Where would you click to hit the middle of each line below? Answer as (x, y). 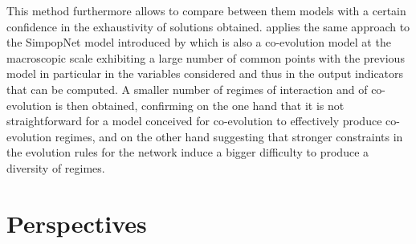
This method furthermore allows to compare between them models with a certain (206, 10)
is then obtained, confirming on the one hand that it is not (200, 105)
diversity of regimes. (56, 167)
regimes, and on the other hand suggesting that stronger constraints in (229, 136)
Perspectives (77, 223)
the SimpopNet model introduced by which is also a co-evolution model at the (199, 42)
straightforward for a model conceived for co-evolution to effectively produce (194, 121)
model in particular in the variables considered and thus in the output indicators (205, 73)
